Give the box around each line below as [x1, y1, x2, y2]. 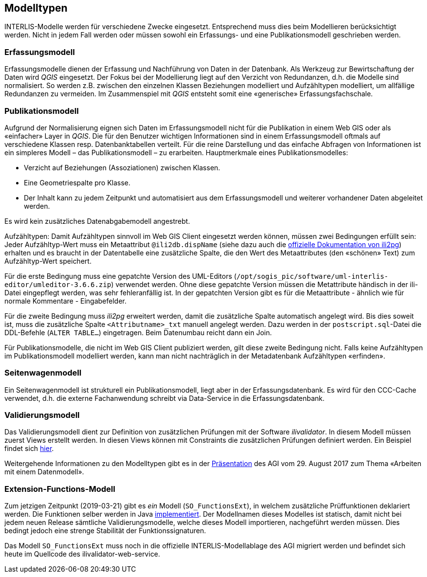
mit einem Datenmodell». [4, 468, 84, 476]
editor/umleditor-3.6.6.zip [4, 280, 111, 288]
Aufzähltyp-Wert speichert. [4, 256, 92, 265]
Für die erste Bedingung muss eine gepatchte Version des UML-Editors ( [4, 271, 237, 280]
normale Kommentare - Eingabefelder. [4, 296, 127, 305]
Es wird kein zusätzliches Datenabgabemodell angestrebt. [4, 216, 190, 225]
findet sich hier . [4, 444, 54, 453]
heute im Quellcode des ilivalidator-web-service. [4, 550, 160, 559]
